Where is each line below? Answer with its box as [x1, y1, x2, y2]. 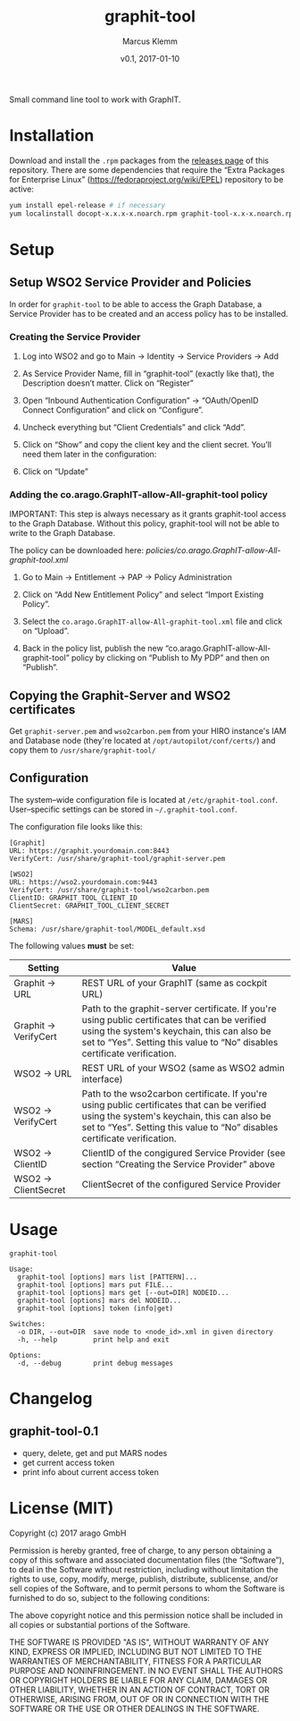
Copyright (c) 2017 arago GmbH [9, 1528, 127, 1538]
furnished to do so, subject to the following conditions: [9, 1592, 210, 1603]
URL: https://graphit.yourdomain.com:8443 [9, 846, 170, 856]
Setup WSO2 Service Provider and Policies [9, 275, 252, 290]
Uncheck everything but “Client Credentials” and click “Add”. [21, 422, 246, 432]
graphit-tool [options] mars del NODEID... [17, 1296, 181, 1305]
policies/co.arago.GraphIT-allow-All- [146, 545, 281, 556]
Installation [9, 125, 95, 146]
